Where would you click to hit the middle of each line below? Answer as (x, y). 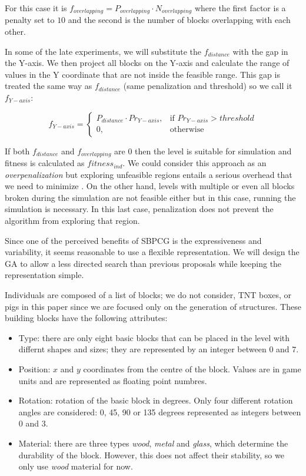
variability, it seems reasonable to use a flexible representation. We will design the (152, 252)
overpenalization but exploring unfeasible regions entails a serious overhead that (149, 174)
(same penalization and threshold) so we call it (208, 86)
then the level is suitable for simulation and (213, 151)
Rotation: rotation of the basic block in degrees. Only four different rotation (156, 400)
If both (17, 151)
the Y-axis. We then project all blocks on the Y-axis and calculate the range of (147, 63)
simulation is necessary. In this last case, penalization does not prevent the (139, 209)
